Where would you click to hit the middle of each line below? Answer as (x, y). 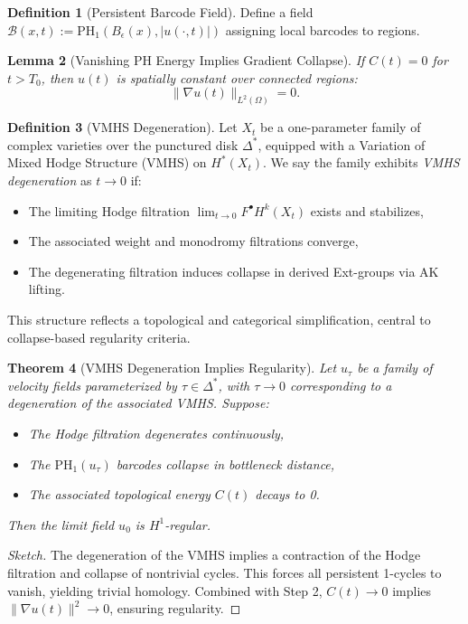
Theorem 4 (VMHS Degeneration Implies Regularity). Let (172, 368)
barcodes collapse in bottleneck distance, (225, 463)
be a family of (395, 368)
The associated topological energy (119, 494)
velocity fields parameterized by (92, 385)
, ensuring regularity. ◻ (175, 608)
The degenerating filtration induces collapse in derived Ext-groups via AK (234, 271)
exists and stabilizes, (367, 210)
